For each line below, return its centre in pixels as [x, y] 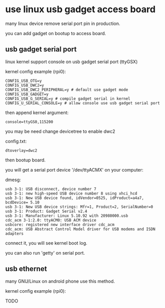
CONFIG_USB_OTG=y [24, 81]
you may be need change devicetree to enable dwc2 [60, 131]
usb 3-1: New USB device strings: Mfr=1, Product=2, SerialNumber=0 [79, 207]
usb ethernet [26, 269]
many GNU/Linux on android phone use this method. [60, 281]
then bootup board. [25, 160]
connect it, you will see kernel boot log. [46, 243]
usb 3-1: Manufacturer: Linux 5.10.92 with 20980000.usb [67, 216]
